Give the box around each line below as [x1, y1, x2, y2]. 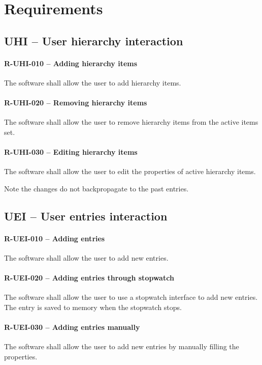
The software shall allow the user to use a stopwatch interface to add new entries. [4, 292, 258, 302]
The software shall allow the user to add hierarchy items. [4, 77, 181, 88]
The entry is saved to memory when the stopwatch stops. [4, 302, 182, 313]
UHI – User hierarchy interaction [4, 33, 183, 48]
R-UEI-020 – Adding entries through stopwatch [4, 272, 174, 283]
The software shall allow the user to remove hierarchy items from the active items [4, 117, 258, 127]
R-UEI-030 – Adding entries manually [4, 322, 140, 332]
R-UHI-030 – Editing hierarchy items [4, 147, 138, 157]
